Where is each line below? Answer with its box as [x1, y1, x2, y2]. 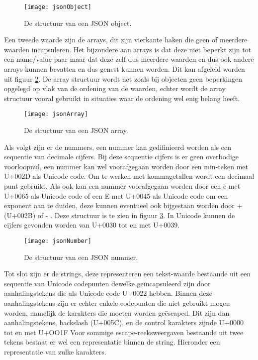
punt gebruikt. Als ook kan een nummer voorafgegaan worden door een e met [4, 181, 241, 191]
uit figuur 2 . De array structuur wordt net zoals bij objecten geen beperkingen [4, 73, 243, 84]
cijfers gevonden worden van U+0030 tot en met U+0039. [4, 220, 180, 230]
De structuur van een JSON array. [24, 125, 128, 135]
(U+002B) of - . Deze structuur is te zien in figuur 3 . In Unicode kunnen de [4, 210, 235, 220]
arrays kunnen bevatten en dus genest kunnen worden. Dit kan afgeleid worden [4, 64, 245, 74]
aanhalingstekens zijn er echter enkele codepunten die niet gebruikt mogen [4, 298, 230, 308]
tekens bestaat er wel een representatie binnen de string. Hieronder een [4, 337, 220, 347]
